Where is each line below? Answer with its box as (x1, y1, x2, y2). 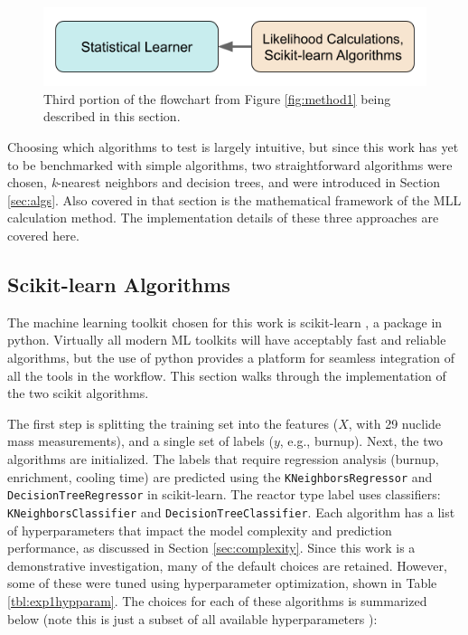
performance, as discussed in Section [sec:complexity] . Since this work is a (7, 538, 416, 557)
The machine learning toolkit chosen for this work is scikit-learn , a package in (7, 312, 443, 331)
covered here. (7, 226, 80, 245)
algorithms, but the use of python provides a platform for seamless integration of (7, 348, 454, 367)
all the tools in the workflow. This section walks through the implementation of (7, 365, 446, 384)
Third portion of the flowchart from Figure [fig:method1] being (43, 89, 391, 108)
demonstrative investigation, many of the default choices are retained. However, (7, 555, 447, 574)
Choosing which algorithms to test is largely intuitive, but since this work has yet (7, 137, 459, 156)
